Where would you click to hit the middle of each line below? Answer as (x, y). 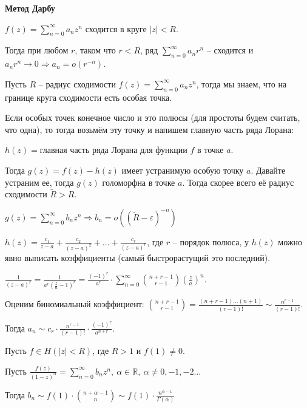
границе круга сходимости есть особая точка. (89, 97)
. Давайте (268, 170)
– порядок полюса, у (211, 241)
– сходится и (230, 50)
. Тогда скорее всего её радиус (238, 182)
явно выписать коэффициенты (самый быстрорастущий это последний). (138, 257)
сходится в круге (116, 28)
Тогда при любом (37, 50)
